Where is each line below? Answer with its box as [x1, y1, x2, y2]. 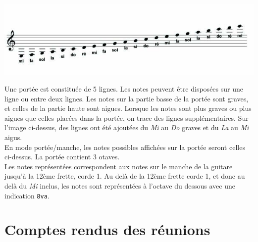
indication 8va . [4, 190, 50, 200]
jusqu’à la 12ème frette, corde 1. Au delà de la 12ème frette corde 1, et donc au [4, 171, 245, 181]
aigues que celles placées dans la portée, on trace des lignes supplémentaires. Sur [4, 112, 249, 123]
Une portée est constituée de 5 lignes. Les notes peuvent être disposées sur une [4, 84, 243, 94]
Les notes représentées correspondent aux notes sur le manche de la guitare [4, 161, 233, 171]
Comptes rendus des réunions [4, 219, 210, 240]
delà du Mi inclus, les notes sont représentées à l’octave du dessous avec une [4, 181, 235, 191]
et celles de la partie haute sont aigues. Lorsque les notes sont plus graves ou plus [4, 103, 252, 113]
